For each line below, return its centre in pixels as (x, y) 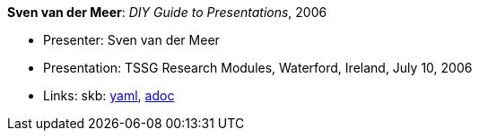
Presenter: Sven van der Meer (131, 40)
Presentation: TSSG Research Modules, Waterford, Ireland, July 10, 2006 (258, 68)
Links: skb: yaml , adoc (109, 95)
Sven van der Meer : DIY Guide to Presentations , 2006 (167, 12)
